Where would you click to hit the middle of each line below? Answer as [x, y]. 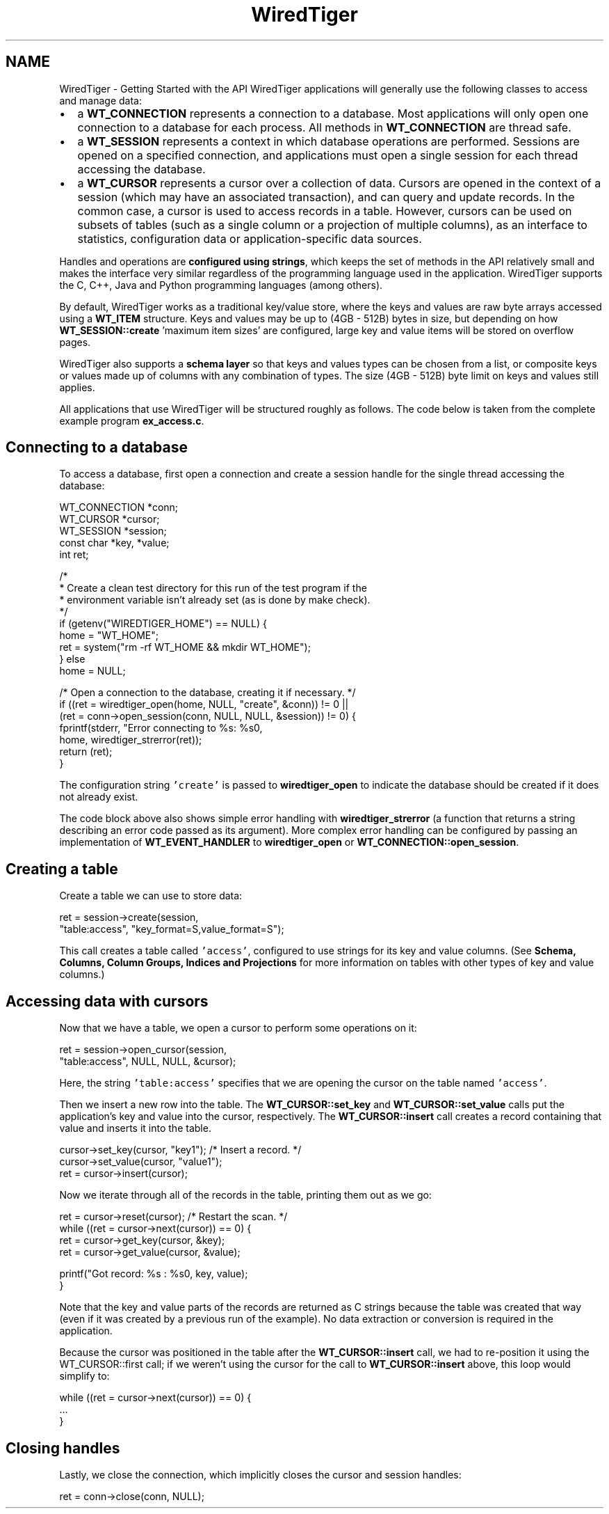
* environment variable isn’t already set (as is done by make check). [215, 600]
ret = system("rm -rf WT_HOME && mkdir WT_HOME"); [185, 647]
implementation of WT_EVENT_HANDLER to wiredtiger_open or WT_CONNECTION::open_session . [289, 842]
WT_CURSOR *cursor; [109, 519]
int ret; [74, 555]
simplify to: [84, 1376]
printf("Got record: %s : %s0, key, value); [154, 1274]
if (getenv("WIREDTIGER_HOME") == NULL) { [163, 624]
